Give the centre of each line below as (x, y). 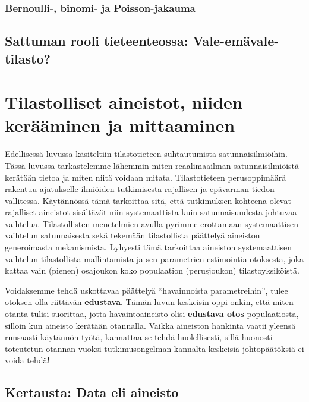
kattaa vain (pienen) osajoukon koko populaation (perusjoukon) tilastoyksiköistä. (152, 270)
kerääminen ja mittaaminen (120, 125)
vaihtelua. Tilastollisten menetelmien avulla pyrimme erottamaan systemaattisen (152, 223)
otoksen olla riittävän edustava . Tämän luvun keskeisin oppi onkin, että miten (149, 302)
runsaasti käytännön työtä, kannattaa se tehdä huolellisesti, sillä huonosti (139, 337)
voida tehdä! (27, 360)
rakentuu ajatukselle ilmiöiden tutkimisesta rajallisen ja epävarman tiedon (140, 189)
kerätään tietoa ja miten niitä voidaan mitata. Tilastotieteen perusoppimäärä (146, 177)
